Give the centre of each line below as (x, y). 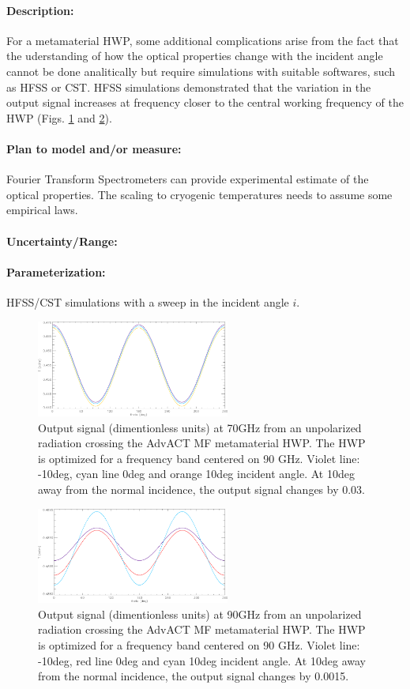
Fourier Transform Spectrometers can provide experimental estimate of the (188, 179)
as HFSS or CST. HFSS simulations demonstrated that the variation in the (189, 87)
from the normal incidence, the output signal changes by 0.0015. (194, 676)
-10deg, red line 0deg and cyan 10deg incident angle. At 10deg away (202, 660)
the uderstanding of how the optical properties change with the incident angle (195, 56)
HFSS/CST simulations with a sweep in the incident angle (148, 301)
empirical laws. (42, 210)
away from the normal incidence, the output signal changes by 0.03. (202, 489)
